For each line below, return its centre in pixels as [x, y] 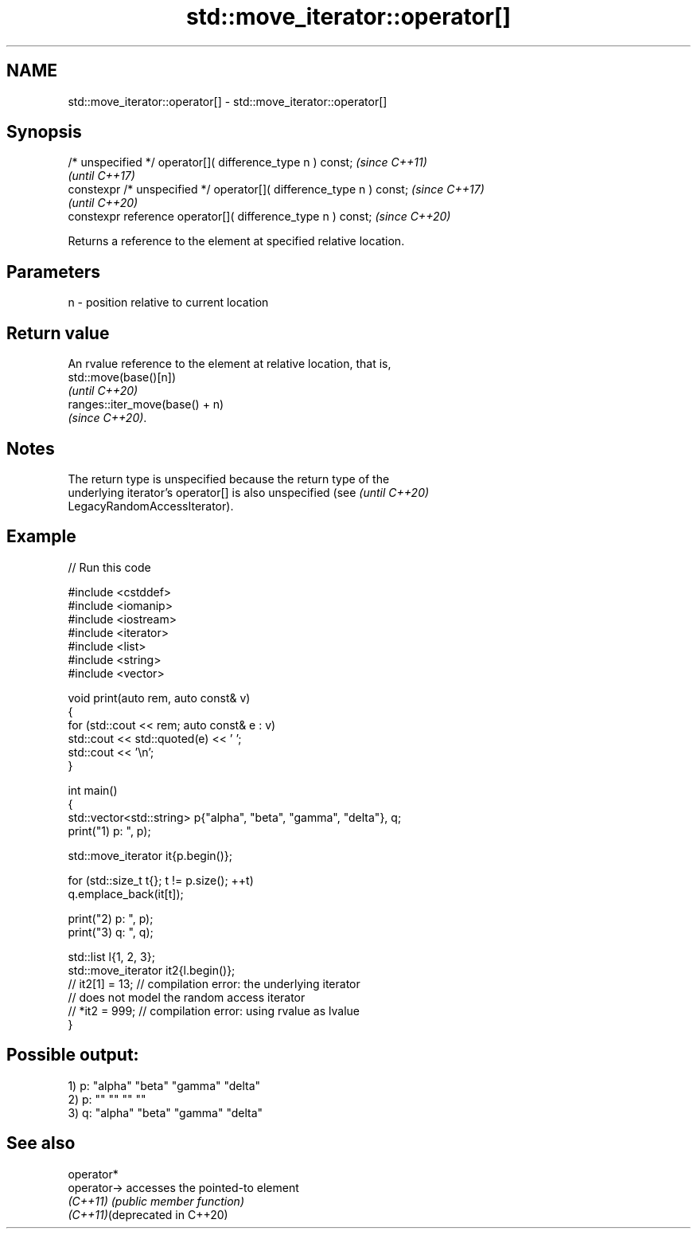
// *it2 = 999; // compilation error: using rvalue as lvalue [214, 1010]
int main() [93, 790]
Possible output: [73, 1055]
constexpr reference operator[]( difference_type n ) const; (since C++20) [259, 217]
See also [41, 1143]
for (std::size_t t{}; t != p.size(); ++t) [161, 880]
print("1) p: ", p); [109, 830]
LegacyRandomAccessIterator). [151, 506]
